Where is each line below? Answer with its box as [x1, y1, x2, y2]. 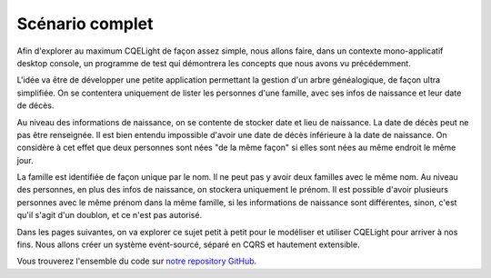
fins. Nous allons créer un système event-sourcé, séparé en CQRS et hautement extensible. [16, 239, 360, 250]
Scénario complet [16, 14, 154, 34]
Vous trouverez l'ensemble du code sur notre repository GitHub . [16, 255, 257, 267]
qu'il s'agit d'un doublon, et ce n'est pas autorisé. [16, 210, 203, 221]
